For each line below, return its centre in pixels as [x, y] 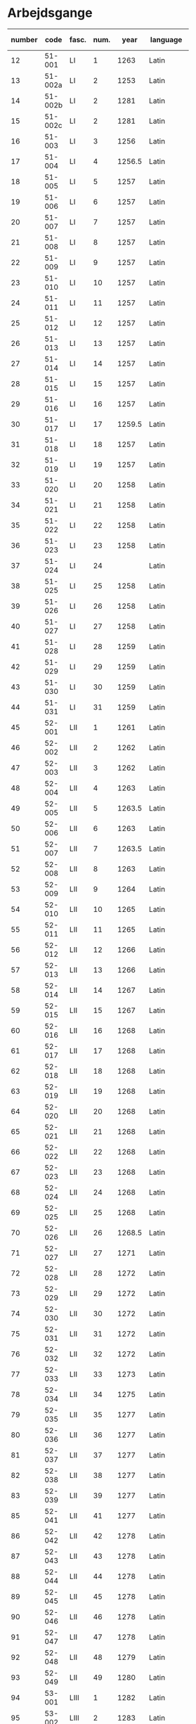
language [166, 39]
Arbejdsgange [50, 13]
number [24, 39]
